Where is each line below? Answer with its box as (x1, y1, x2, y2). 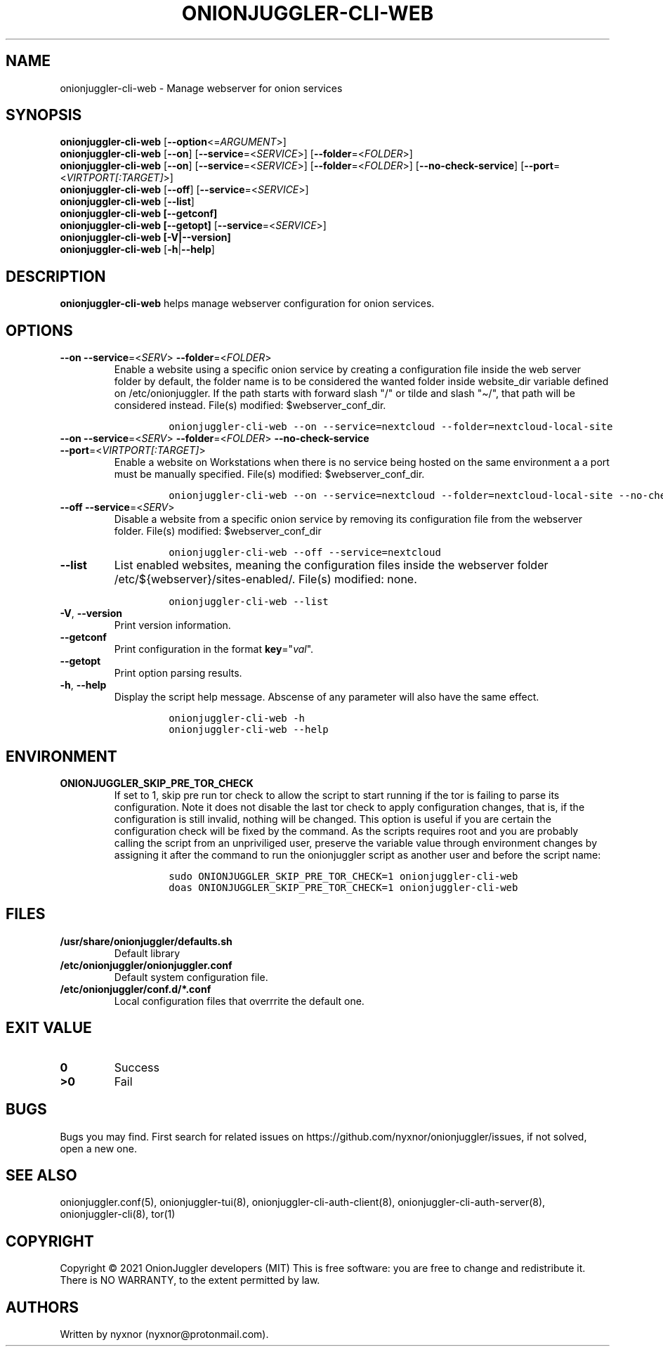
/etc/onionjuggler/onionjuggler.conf (60, 958, 232, 971)
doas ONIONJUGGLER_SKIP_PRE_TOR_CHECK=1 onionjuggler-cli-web (169, 881, 518, 893)
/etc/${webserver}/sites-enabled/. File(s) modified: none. (114, 572, 417, 587)
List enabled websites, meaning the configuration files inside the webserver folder (114, 558, 549, 573)
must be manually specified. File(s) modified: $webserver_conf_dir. (114, 468, 425, 481)
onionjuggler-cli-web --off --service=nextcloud (169, 547, 441, 559)
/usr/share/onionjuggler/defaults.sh (60, 935, 232, 947)
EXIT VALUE (6, 1019, 92, 1037)
